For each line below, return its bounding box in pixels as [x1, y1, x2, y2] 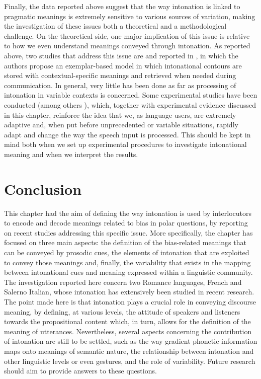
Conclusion [4, 178, 82, 199]
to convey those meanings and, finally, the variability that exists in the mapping [4, 257, 251, 267]
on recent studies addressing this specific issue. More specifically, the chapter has [4, 227, 253, 238]
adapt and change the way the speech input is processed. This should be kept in [4, 129, 251, 139]
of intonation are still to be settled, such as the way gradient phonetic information [4, 336, 257, 346]
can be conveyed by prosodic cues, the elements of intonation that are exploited [4, 247, 249, 257]
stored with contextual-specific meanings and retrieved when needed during [4, 70, 236, 81]
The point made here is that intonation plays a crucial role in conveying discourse [4, 296, 256, 307]
